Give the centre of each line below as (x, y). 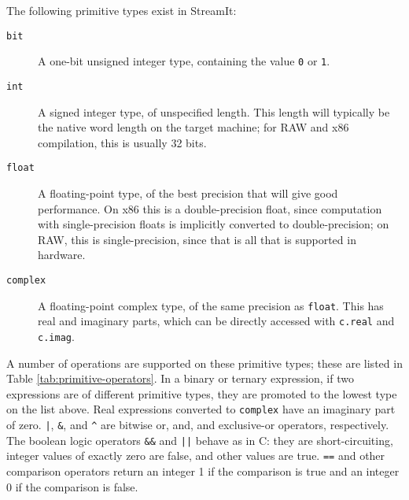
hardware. (62, 255)
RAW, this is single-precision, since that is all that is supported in (197, 239)
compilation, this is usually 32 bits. (122, 142)
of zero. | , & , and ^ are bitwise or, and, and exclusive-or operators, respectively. (198, 425)
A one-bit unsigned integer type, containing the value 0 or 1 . (184, 61)
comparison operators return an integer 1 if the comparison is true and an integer (203, 471)
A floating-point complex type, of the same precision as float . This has (211, 305)
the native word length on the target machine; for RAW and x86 (193, 127)
